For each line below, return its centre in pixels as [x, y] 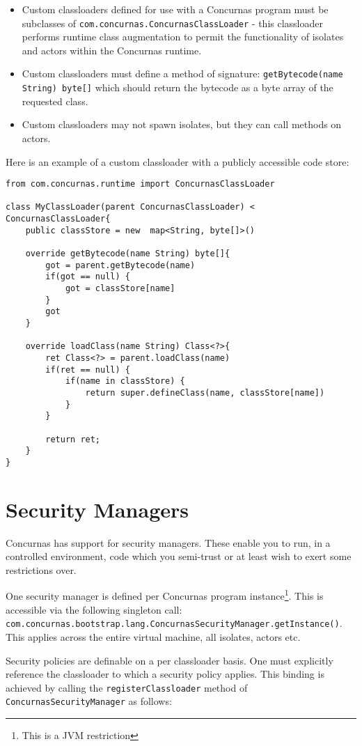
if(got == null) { [88, 277]
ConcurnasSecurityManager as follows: [89, 701]
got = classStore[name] [120, 289]
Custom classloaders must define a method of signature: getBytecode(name [182, 73]
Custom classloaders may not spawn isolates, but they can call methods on [182, 124]
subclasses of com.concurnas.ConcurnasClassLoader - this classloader [172, 23]
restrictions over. [41, 569]
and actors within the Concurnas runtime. [112, 50]
